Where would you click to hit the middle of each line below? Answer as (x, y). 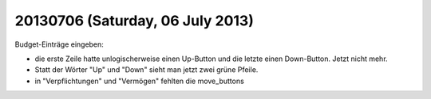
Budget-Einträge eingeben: (59, 44)
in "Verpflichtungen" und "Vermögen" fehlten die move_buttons (140, 81)
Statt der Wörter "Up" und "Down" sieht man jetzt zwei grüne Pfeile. (146, 70)
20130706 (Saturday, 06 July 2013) (134, 21)
